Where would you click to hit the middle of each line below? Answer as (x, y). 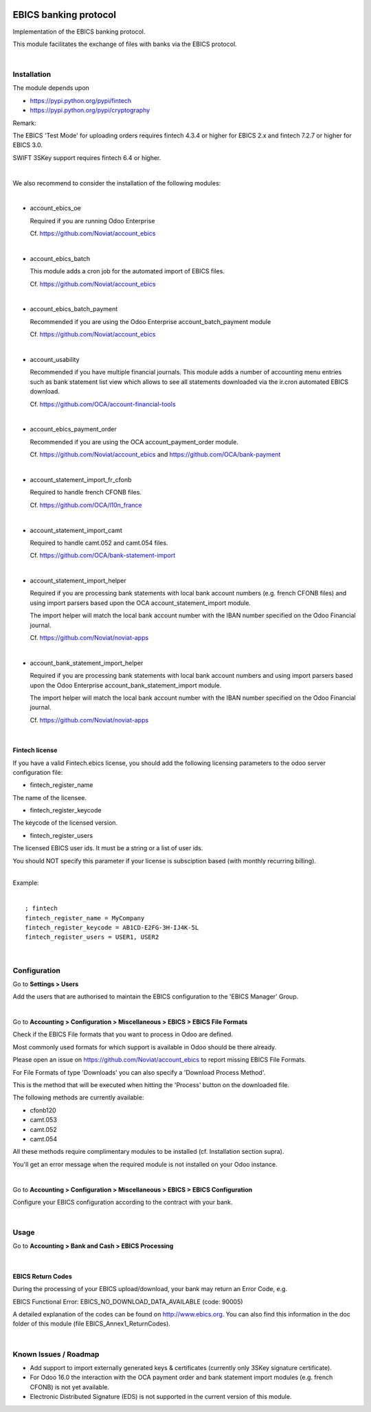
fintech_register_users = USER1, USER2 (92, 937)
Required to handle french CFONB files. (86, 492)
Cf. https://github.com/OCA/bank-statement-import (103, 556)
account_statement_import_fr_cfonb (81, 479)
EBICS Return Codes (42, 1276)
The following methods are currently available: (78, 1097)
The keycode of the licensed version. (65, 823)
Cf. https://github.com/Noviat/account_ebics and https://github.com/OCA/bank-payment (155, 455)
